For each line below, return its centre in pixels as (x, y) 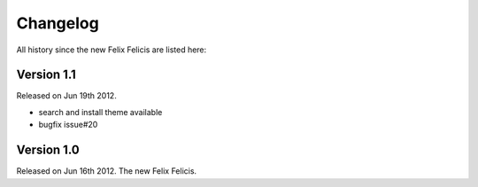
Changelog (58, 23)
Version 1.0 (48, 150)
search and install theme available (100, 112)
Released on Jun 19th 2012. (66, 96)
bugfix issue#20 (68, 125)
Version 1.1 (46, 75)
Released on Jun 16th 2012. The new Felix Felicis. (107, 171)
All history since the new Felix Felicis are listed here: (112, 50)
